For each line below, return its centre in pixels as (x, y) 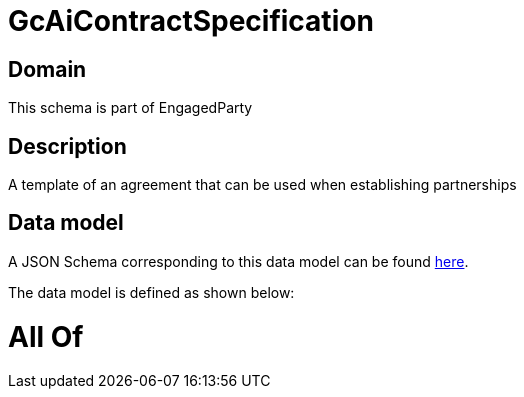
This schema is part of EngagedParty (130, 108)
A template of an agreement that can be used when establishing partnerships (262, 185)
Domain (47, 69)
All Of (46, 336)
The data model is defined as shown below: (151, 292)
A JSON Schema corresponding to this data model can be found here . (238, 261)
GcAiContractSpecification (191, 21)
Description (67, 146)
